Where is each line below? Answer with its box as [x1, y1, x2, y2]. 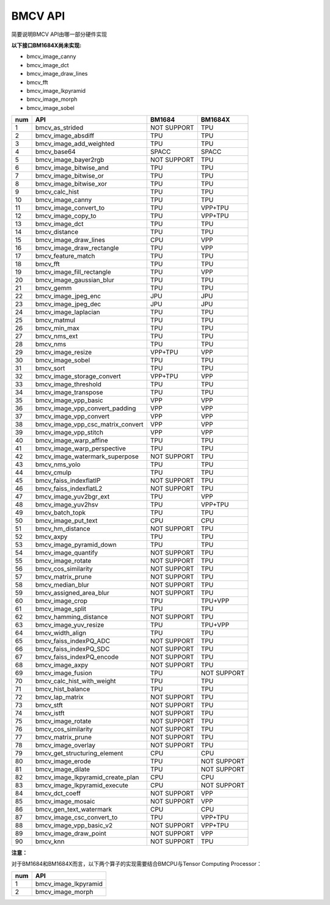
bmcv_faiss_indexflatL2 [35, 485, 103, 493]
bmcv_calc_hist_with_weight [35, 677, 116, 686]
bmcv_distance [35, 228, 79, 236]
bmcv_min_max [35, 324, 79, 332]
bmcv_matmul [35, 316, 76, 324]
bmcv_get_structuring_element [35, 749, 123, 758]
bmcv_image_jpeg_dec [35, 300, 101, 309]
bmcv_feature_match [35, 252, 95, 260]
